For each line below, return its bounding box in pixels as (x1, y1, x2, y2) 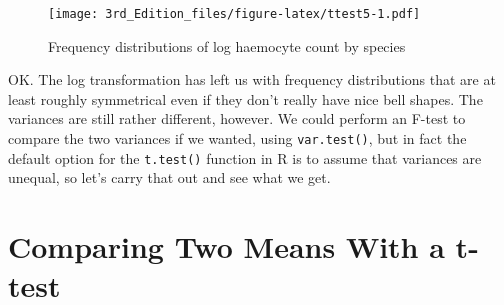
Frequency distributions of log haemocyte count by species (48, 35, 406, 56)
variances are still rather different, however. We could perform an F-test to (8, 108, 466, 129)
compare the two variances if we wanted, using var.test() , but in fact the (8, 128, 467, 149)
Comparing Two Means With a (8, 226, 445, 267)
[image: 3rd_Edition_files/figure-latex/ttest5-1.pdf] (48, 7, 421, 21)
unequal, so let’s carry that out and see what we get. (8, 167, 331, 188)
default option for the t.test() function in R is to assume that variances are (8, 147, 482, 168)
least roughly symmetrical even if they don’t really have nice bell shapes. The (8, 88, 483, 109)
